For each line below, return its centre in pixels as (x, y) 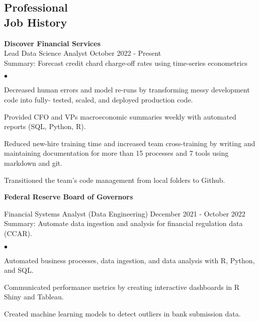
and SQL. (19, 270)
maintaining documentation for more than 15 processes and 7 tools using (116, 153)
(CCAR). (18, 233)
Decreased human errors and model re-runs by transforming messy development (127, 90)
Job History (36, 22)
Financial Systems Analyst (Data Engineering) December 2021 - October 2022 (125, 213)
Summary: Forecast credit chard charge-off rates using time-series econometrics (126, 63)
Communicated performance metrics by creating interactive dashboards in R (122, 287)
